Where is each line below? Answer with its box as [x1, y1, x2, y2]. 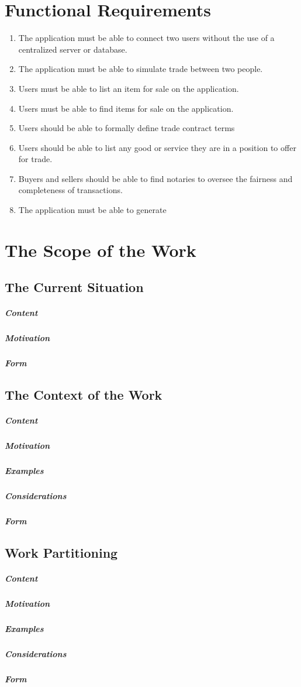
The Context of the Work [5, 386, 162, 404]
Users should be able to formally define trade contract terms [18, 122, 235, 134]
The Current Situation [5, 278, 144, 296]
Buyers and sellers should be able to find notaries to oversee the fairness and [18, 172, 293, 184]
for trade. [18, 153, 53, 165]
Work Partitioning [5, 544, 118, 562]
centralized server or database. [18, 43, 127, 55]
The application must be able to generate [18, 204, 167, 216]
